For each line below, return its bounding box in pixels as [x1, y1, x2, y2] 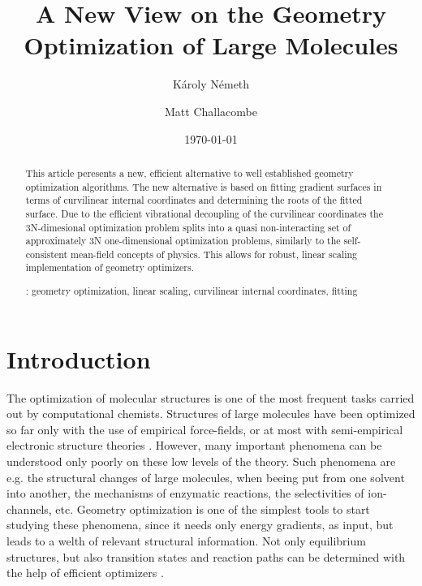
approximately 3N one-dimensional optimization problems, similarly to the [25, 234, 341, 248]
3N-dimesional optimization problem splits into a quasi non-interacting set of [25, 220, 351, 234]
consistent [25, 247, 68, 261]
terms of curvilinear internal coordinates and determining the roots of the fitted [25, 193, 363, 207]
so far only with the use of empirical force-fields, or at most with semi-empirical [6, 420, 403, 437]
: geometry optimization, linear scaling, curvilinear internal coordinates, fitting [25, 284, 358, 298]
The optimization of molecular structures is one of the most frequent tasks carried [6, 389, 415, 406]
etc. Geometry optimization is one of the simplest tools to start [55, 500, 370, 517]
